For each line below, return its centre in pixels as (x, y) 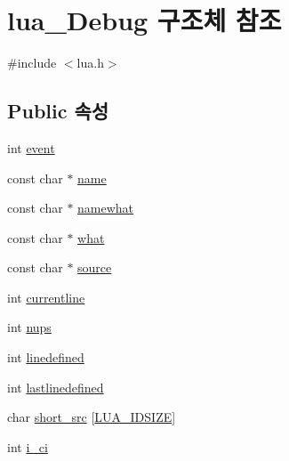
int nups (29, 327)
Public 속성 (58, 111)
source (95, 267)
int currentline (46, 297)
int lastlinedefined (56, 387)
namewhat (106, 208)
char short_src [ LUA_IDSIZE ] (92, 417)
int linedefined (46, 357)
